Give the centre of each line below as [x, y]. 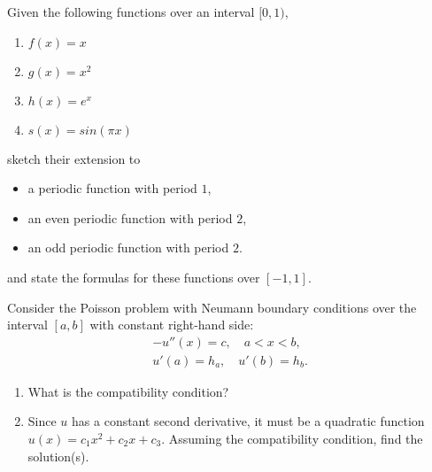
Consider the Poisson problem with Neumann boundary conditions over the [212, 307]
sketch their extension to [74, 158]
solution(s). [58, 456]
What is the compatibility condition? [128, 391]
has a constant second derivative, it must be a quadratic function [248, 421]
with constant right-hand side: [172, 325]
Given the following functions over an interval [131, 12]
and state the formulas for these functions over [134, 277]
